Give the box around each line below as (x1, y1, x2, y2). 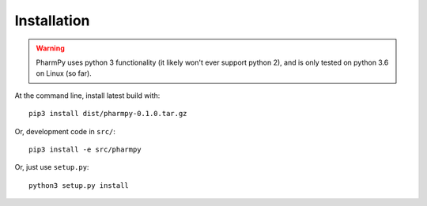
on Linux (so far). (36, 69, 93, 78)
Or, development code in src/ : (14, 126, 116, 136)
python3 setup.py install (28, 181, 130, 189)
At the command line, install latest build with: (14, 91, 161, 100)
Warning (36, 43, 65, 53)
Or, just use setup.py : (14, 163, 89, 172)
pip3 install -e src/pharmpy (28, 144, 142, 154)
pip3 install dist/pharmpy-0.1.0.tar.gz (28, 109, 187, 118)
